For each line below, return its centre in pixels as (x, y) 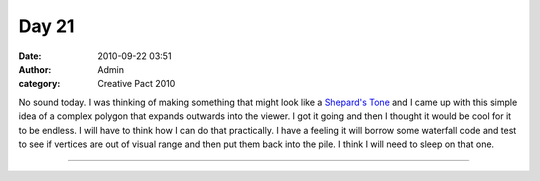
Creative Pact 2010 (136, 84)
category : (39, 84)
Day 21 (46, 26)
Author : (35, 69)
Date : (30, 56)
